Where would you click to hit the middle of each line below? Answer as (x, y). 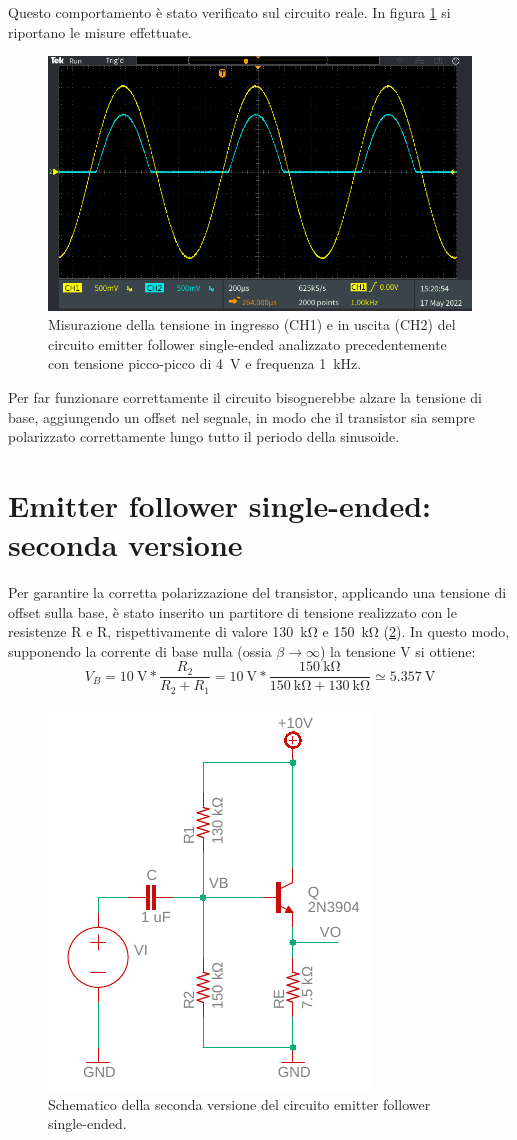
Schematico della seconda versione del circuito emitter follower (239, 1103)
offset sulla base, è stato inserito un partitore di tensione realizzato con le (232, 611)
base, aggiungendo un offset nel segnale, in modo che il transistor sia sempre (241, 416)
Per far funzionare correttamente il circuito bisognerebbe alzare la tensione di (245, 396)
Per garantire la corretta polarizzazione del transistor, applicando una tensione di (257, 592)
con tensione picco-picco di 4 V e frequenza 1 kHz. (205, 363)
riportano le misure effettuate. (100, 31)
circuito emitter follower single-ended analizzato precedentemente (247, 343)
